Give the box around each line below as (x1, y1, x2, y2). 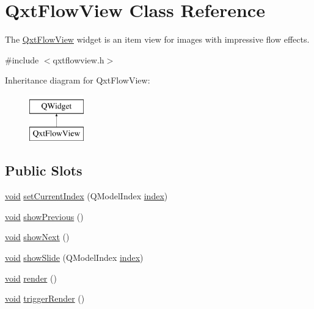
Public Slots (5, 161, 82, 180)
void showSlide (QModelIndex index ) (5, 251, 144, 264)
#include (5, 53, 39, 66)
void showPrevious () (5, 210, 84, 222)
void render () (5, 271, 57, 284)
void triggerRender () (5, 292, 85, 305)
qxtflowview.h (53, 53, 104, 66)
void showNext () (5, 230, 70, 243)
